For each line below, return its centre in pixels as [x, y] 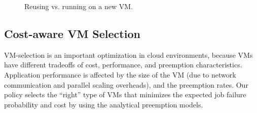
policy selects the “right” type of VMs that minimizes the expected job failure [125, 95]
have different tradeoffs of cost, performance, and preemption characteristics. [123, 65]
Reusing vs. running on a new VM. [79, 6]
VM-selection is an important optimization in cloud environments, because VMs [128, 54]
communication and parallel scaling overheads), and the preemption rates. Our [126, 84]
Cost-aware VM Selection [72, 33]
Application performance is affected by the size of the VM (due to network [120, 74]
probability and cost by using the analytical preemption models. [104, 104]
